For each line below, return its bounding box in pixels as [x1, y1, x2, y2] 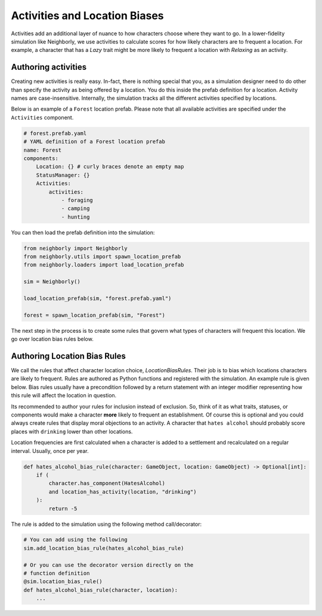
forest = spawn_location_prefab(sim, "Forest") [23, 311, 165, 318]
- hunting [61, 213, 90, 220]
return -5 [48, 505, 78, 512]
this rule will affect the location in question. [11, 392, 117, 399]
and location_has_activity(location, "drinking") [48, 488, 197, 495]
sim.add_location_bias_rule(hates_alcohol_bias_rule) [23, 544, 184, 551]
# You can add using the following [23, 537, 128, 543]
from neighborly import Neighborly [23, 245, 128, 252]
